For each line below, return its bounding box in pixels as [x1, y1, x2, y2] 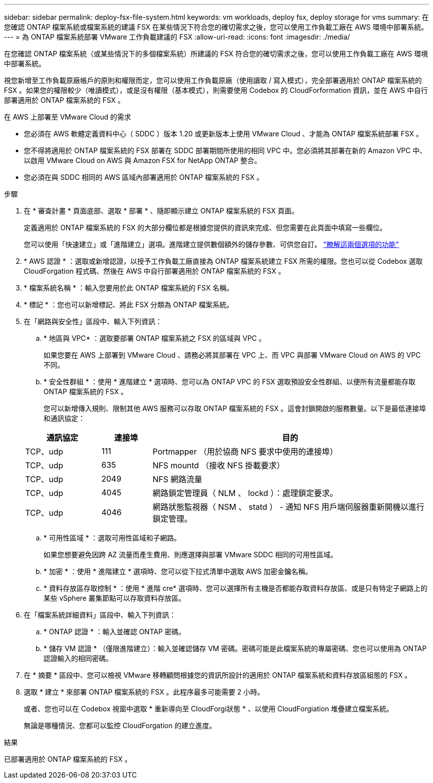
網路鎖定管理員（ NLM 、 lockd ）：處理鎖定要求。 [152, 488, 338, 498]
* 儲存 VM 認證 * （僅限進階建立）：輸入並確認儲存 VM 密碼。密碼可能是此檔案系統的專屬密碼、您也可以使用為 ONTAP [43, 644, 427, 653]
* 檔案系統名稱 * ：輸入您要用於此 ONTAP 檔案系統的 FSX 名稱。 [24, 284, 233, 292]
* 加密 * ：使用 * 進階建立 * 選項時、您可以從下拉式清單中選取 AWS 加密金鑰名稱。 [43, 567, 312, 576]
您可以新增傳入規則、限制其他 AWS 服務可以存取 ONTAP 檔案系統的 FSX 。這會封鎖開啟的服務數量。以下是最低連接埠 [43, 404, 426, 412]
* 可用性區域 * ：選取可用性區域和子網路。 [43, 534, 181, 542]
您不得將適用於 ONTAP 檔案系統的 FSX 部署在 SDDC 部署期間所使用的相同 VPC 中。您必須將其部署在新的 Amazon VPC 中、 [24, 146, 427, 155]
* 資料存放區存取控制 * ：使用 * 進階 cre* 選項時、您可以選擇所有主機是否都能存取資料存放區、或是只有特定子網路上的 [43, 584, 428, 592]
